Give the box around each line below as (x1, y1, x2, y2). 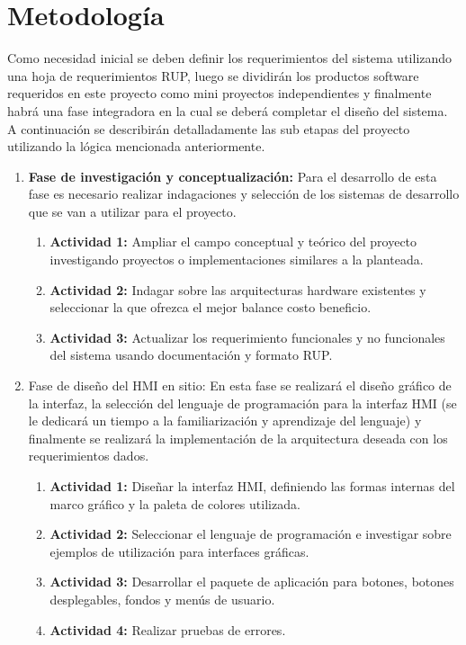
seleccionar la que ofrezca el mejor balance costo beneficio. (49, 298, 372, 317)
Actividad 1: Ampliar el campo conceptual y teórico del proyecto (49, 232, 417, 251)
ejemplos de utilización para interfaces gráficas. (49, 542, 309, 560)
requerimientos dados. (28, 446, 149, 465)
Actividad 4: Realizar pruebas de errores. (49, 620, 286, 639)
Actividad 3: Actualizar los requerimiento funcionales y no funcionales (49, 327, 445, 346)
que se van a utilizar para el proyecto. (28, 202, 237, 220)
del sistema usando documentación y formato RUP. (49, 345, 333, 364)
